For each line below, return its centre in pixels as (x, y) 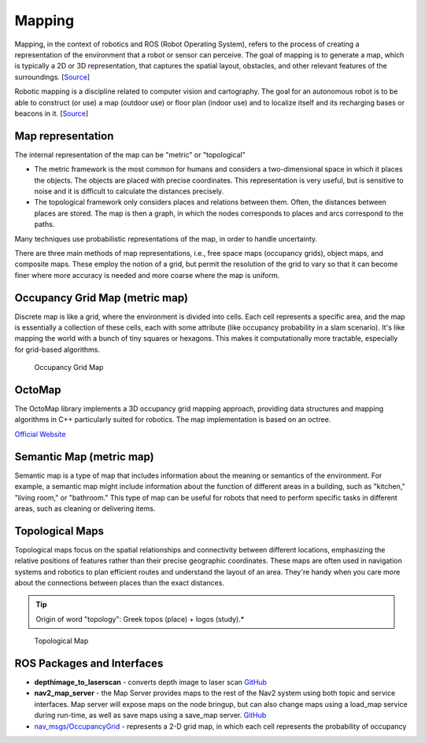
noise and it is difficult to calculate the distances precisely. (129, 191)
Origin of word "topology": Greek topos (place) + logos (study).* (140, 619)
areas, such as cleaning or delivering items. (85, 508)
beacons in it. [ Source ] (52, 113)
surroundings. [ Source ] (52, 77)
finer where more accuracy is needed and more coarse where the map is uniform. (147, 275)
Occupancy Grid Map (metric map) (102, 298)
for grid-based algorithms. (57, 349)
